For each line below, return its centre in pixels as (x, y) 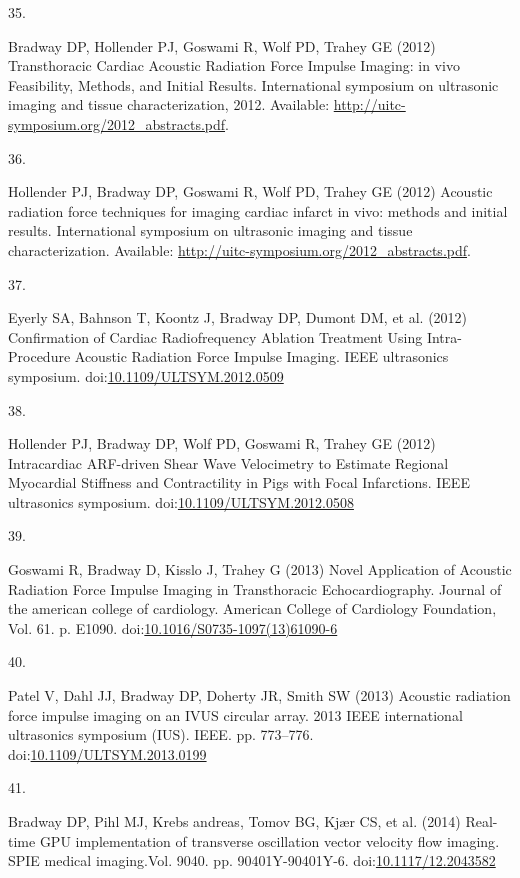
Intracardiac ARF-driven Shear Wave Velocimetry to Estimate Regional (228, 462)
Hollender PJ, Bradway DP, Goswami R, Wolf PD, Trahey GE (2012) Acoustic (250, 191)
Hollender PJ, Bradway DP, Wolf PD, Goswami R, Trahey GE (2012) (222, 443)
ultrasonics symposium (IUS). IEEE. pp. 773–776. (161, 734)
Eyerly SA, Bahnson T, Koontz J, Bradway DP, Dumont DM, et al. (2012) (238, 317)
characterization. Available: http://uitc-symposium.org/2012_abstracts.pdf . (239, 249)
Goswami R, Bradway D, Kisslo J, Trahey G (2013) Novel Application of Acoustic (260, 569)
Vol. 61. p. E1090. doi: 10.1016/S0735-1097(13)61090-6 (173, 627)
